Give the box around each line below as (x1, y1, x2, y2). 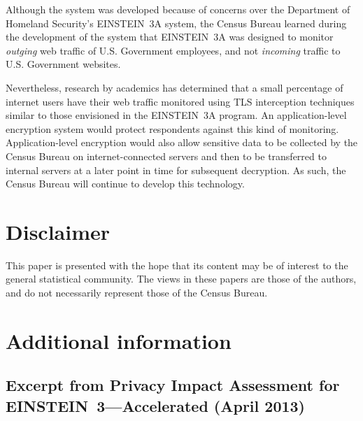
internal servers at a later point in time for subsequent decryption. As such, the (6, 162, 346, 177)
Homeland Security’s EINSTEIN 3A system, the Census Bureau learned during (6, 15, 347, 30)
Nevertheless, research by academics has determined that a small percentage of (6, 80, 343, 94)
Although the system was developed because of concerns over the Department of (6, 2, 350, 16)
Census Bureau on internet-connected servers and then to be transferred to (6, 148, 327, 163)
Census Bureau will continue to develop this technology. (6, 176, 245, 191)
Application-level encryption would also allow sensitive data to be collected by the (6, 135, 358, 150)
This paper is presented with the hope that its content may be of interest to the (6, 257, 348, 272)
